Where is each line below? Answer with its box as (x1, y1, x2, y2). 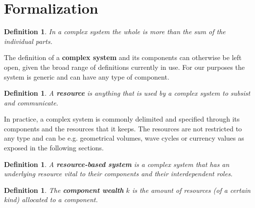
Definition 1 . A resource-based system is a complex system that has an (4, 159, 230, 169)
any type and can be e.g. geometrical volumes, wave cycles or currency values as (4, 133, 244, 143)
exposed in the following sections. (4, 143, 104, 153)
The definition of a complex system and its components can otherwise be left (4, 52, 242, 62)
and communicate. (4, 97, 58, 107)
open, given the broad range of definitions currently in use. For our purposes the (4, 62, 245, 72)
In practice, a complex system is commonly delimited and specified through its (4, 114, 240, 124)
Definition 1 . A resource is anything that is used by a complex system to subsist (4, 88, 251, 98)
